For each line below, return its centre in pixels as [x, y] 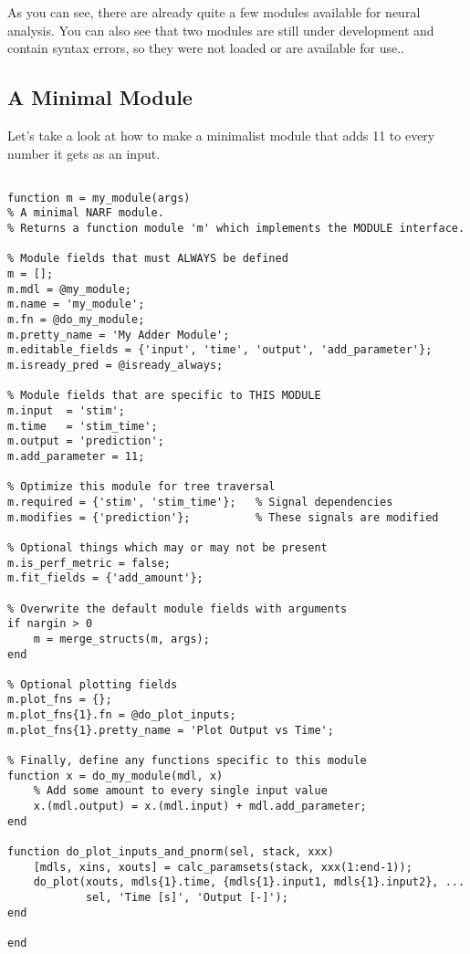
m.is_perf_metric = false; [89, 563]
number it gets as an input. [84, 153]
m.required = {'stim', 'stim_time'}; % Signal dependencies [200, 502]
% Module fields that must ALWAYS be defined [148, 259]
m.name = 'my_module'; [76, 304]
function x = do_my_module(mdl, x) [115, 776]
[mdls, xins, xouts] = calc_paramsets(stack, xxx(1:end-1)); [223, 867]
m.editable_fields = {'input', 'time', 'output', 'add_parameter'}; [220, 350]
